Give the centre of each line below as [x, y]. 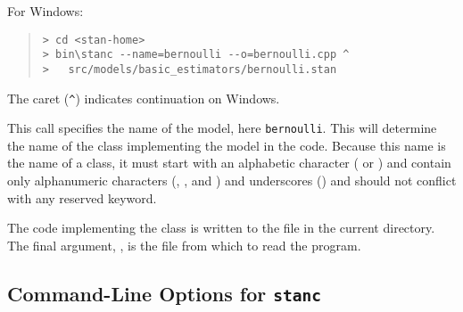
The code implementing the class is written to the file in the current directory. [221, 228]
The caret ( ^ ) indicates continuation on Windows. [144, 98]
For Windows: [45, 11]
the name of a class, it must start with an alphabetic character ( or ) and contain [229, 163]
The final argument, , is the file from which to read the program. [184, 245]
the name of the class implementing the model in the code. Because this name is [227, 145]
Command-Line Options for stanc [165, 293]
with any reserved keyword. [82, 197]
